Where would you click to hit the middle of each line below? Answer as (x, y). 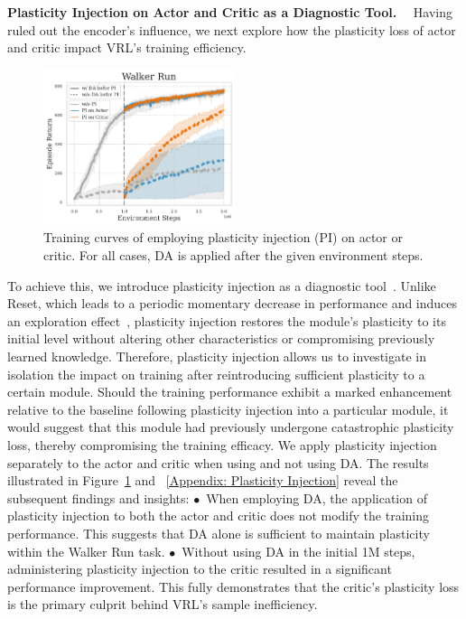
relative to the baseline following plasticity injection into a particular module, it (228, 409)
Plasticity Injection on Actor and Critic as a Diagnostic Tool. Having (230, 12)
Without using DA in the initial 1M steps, (298, 551)
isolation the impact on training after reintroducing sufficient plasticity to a (216, 374)
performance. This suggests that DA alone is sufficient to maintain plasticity (219, 533)
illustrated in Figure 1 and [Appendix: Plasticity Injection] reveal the (203, 480)
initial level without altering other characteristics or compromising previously (221, 338)
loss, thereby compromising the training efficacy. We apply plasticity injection (222, 445)
